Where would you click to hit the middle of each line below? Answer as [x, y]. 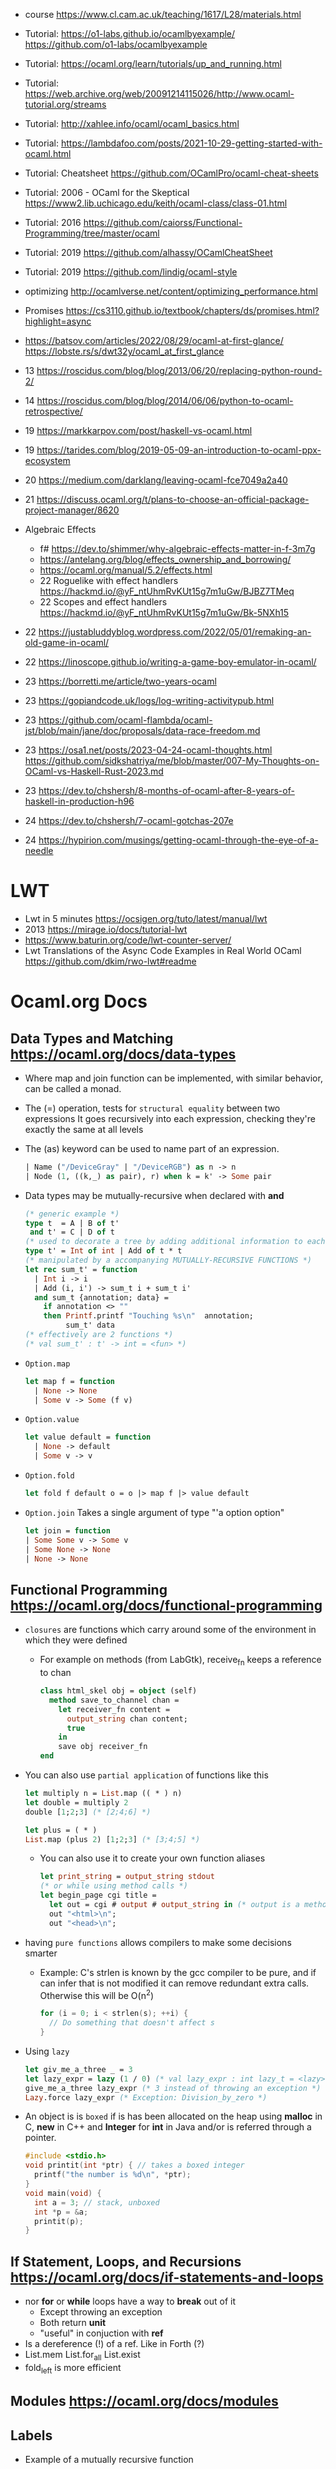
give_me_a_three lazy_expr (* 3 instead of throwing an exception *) [173, 2088]
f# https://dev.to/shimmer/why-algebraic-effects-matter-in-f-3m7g [177, 548]
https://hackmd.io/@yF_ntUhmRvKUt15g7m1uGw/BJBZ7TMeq [167, 591]
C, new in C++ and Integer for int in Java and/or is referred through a [168, 2127]
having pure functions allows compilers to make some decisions [158, 1942]
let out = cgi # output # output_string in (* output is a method [190, 1905]
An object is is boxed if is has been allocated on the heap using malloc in [173, 2116]
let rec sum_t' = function [81, 1269]
